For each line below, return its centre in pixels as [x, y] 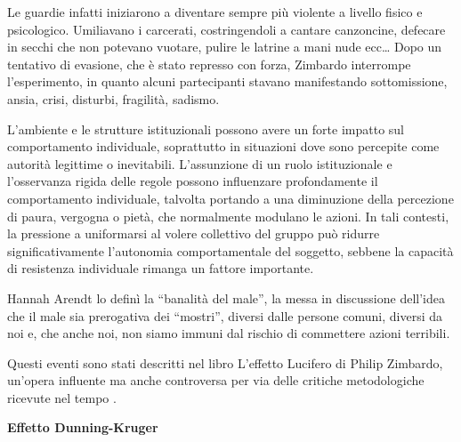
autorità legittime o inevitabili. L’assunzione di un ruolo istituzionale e [200, 163]
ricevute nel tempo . [62, 397]
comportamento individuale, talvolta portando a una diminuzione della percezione [230, 198]
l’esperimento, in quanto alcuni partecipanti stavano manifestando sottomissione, [227, 81]
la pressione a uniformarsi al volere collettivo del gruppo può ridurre [194, 233]
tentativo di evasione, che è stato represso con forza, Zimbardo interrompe [209, 64]
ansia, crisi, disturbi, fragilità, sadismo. [113, 98]
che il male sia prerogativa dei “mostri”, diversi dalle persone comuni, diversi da [225, 315]
